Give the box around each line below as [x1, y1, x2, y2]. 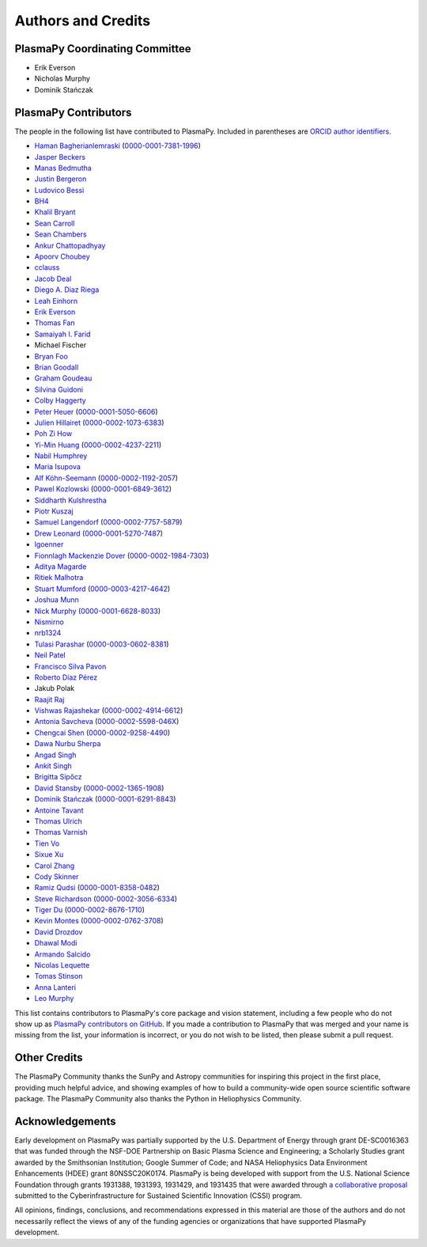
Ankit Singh [34, 761, 73, 771]
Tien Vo [34, 839, 60, 848]
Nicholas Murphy [34, 74, 91, 83]
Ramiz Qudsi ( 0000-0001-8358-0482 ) [34, 883, 160, 893]
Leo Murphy [34, 994, 74, 1003]
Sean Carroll [34, 218, 75, 228]
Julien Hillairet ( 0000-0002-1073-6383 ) [34, 418, 165, 427]
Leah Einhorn [34, 296, 78, 305]
